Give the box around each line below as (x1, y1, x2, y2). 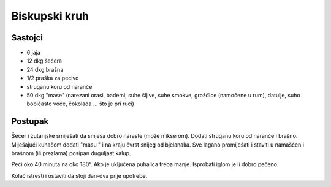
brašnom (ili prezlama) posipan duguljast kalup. (11, 150, 131, 157)
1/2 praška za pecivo (26, 74, 79, 82)
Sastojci (11, 32, 43, 43)
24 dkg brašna (26, 66, 64, 73)
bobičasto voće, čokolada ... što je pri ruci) (26, 100, 135, 107)
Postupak (11, 116, 49, 127)
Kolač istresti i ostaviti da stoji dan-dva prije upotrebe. (11, 172, 148, 179)
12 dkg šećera (26, 57, 63, 64)
